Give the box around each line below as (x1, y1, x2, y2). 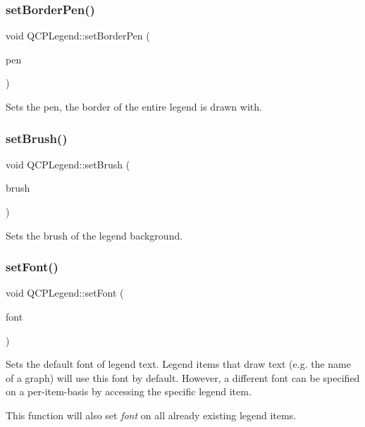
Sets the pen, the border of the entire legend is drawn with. (6, 99, 262, 113)
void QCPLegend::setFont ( (6, 285, 124, 300)
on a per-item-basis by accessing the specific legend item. (6, 384, 252, 399)
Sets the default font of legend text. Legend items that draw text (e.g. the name (6, 357, 351, 371)
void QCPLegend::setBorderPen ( (6, 28, 150, 43)
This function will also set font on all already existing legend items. (6, 407, 297, 422)
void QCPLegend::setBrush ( (6, 156, 130, 171)
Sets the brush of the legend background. (6, 228, 183, 242)
